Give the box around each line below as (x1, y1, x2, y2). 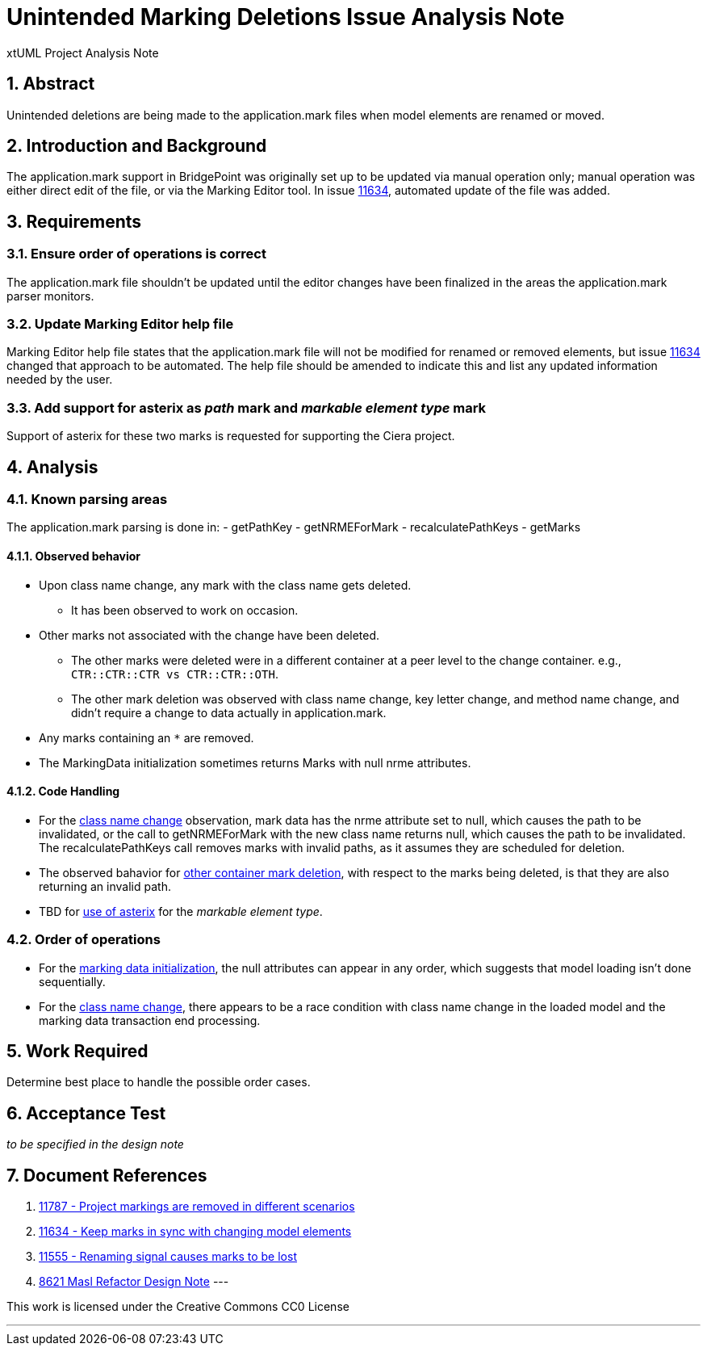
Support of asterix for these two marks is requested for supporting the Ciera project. (6, 429, 455, 443)
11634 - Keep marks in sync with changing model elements (39, 1224, 352, 1239)
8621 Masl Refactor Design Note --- (39, 1274, 229, 1289)
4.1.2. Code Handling (6, 784, 120, 799)
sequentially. (39, 974, 106, 989)
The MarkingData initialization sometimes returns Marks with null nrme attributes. (39, 755, 471, 770)
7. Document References (6, 1165, 207, 1186)
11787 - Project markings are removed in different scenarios (39, 1199, 355, 1214)
